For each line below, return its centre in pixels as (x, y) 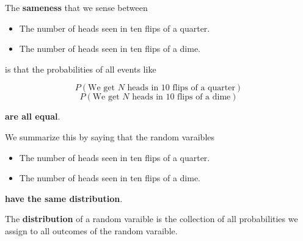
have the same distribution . (64, 198)
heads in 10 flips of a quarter (181, 88)
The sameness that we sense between (76, 7)
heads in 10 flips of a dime (181, 97)
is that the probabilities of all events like (81, 69)
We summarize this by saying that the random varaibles (110, 136)
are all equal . (33, 116)
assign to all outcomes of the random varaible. (91, 230)
